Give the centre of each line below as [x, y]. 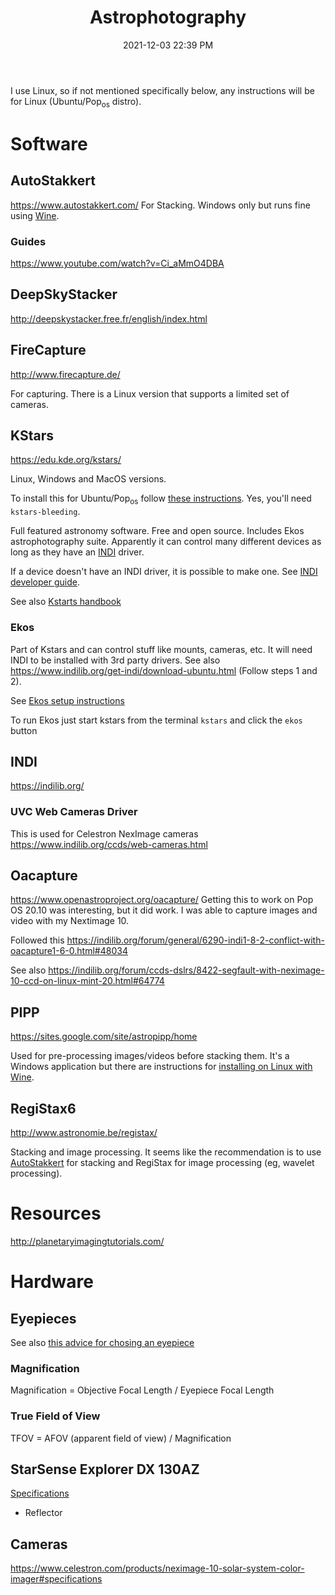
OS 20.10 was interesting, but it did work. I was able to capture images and [164, 910]
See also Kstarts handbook [66, 602]
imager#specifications [56, 1579]
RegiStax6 [43, 1108]
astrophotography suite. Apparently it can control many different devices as [166, 542]
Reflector [43, 1513]
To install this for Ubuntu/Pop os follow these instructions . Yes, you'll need [161, 499]
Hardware [52, 1282]
